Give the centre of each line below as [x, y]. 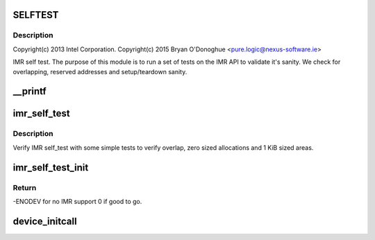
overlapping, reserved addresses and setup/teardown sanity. [100, 71]
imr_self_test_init [51, 168]
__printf [30, 91]
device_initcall [45, 221]
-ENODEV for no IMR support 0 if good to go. [77, 201]
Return [25, 187]
